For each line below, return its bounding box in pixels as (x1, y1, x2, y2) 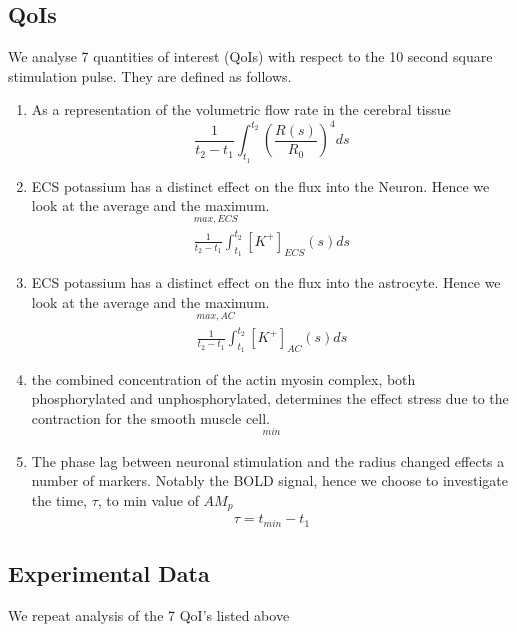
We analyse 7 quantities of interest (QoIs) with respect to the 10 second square (8, 46, 493, 67)
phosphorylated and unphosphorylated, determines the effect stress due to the (31, 388, 509, 409)
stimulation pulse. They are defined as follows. (8, 65, 292, 86)
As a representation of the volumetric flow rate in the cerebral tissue (31, 99, 451, 120)
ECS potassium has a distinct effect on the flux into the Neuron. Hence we (31, 175, 490, 196)
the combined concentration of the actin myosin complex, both (31, 368, 416, 389)
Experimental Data (8, 558, 210, 589)
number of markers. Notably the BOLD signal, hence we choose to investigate (31, 470, 508, 491)
